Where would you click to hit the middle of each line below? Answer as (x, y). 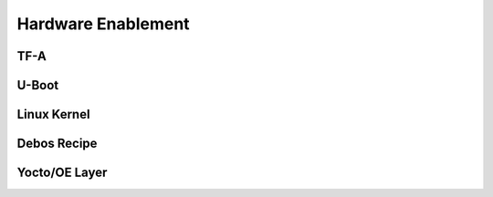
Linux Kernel (53, 114)
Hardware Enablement (104, 24)
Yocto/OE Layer (62, 173)
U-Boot (38, 85)
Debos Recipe (57, 144)
